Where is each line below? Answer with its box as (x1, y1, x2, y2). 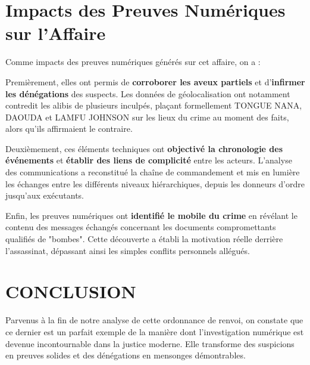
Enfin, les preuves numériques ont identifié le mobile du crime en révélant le (5, 209, 298, 221)
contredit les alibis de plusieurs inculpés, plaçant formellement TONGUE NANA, (5, 99, 302, 112)
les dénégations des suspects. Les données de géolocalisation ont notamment (5, 87, 290, 100)
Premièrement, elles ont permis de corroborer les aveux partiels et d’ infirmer (5, 75, 305, 88)
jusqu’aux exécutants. (5, 189, 84, 202)
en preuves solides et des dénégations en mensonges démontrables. (5, 349, 246, 361)
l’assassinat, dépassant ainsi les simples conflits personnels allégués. (5, 244, 250, 256)
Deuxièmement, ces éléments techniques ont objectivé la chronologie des (5, 142, 283, 154)
